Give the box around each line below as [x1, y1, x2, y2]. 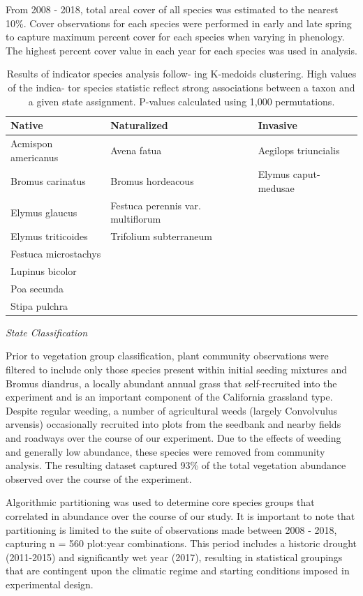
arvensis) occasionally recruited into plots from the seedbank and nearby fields [6, 417, 341, 431]
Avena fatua [110, 142, 162, 157]
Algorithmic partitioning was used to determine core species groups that [6, 495, 315, 509]
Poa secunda [10, 281, 64, 295]
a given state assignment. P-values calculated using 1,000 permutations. [28, 94, 335, 108]
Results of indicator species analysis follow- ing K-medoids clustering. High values [6, 66, 357, 81]
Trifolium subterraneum [110, 229, 212, 244]
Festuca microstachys [10, 246, 101, 261]
